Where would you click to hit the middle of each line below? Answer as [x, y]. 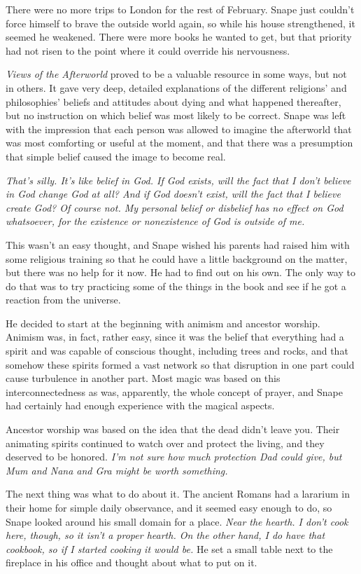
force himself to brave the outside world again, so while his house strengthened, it [180, 23]
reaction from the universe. [63, 300]
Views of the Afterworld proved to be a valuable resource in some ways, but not [176, 74]
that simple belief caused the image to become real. [116, 156]
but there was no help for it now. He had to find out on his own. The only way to [180, 272]
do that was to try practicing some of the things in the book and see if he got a [176, 286]
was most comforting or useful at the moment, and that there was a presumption [179, 143]
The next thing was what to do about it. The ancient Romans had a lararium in [178, 494]
